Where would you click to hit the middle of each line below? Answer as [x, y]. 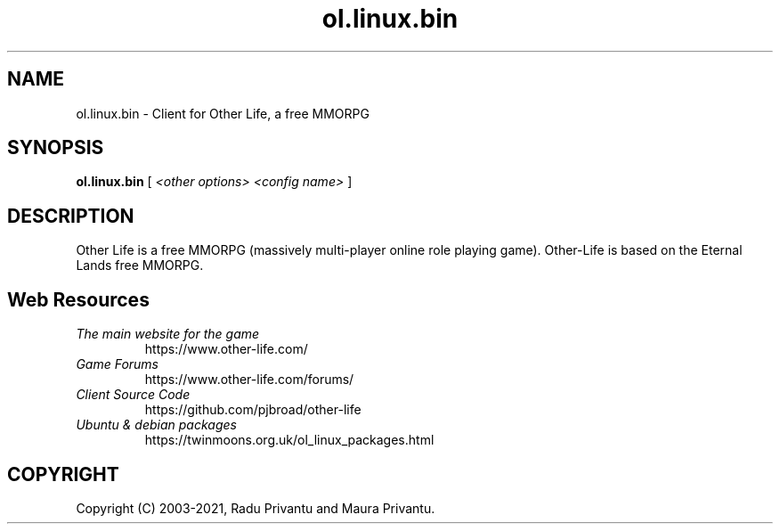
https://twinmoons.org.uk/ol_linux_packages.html [289, 440]
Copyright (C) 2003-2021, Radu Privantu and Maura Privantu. [256, 508]
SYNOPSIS [56, 148]
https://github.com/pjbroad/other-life [253, 410]
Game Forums [118, 364]
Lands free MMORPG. [140, 265]
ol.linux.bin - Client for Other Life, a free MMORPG [223, 113]
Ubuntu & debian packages [156, 425]
